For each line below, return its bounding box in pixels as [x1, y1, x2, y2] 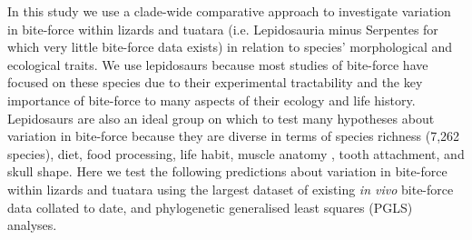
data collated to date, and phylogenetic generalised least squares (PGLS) [7, 197, 413, 216]
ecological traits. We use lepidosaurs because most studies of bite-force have [7, 55, 428, 74]
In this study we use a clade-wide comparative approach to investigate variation [7, 2, 451, 20]
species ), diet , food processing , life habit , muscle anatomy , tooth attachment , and [7, 144, 465, 163]
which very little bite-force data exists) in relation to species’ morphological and [7, 37, 453, 56]
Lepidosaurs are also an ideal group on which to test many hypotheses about [7, 108, 435, 127]
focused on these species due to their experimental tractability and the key [7, 73, 423, 92]
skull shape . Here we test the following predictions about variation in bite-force [7, 162, 447, 181]
